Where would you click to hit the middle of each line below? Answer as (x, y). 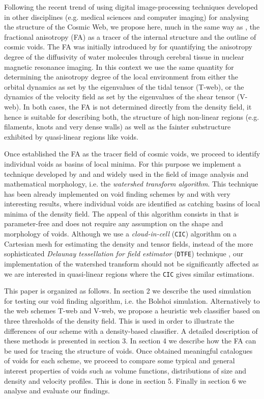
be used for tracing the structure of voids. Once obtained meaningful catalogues (128, 350)
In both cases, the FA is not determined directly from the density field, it (137, 106)
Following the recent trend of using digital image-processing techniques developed (131, 7)
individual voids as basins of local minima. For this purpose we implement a (123, 163)
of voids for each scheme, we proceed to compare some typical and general (120, 361)
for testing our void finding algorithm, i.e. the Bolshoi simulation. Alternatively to (132, 300)
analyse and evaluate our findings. (57, 391)
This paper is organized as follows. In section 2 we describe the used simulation (128, 291)
